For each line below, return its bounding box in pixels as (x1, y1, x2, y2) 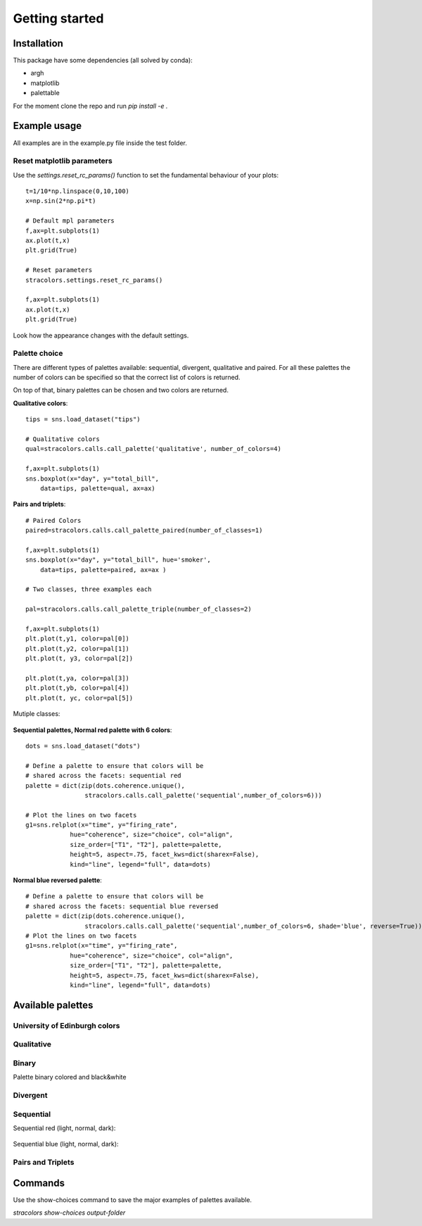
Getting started (13, 11, 104, 26)
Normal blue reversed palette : (13, 876, 102, 884)
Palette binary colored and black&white (13, 1073, 127, 1082)
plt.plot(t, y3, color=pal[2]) (25, 655, 134, 662)
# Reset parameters (25, 266, 93, 274)
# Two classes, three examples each (25, 586, 152, 593)
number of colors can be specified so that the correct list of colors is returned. (13, 373, 241, 382)
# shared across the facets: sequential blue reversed (25, 902, 219, 910)
